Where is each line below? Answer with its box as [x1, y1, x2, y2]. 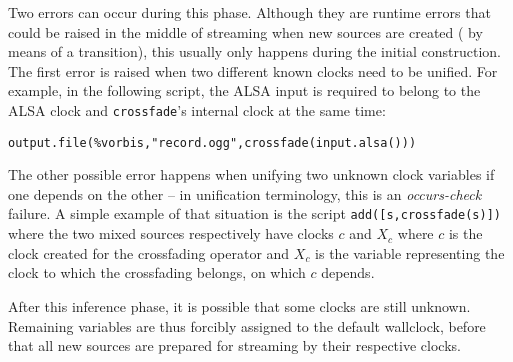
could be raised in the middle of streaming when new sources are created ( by [8, 21, 483, 42]
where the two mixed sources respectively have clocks [8, 223, 334, 244]
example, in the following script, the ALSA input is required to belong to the [8, 80, 481, 101]
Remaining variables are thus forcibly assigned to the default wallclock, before [8, 315, 486, 336]
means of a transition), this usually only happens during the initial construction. [8, 41, 501, 62]
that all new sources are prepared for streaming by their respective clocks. [8, 335, 461, 356]
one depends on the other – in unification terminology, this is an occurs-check [8, 183, 482, 204]
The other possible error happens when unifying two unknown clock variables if [8, 164, 495, 185]
